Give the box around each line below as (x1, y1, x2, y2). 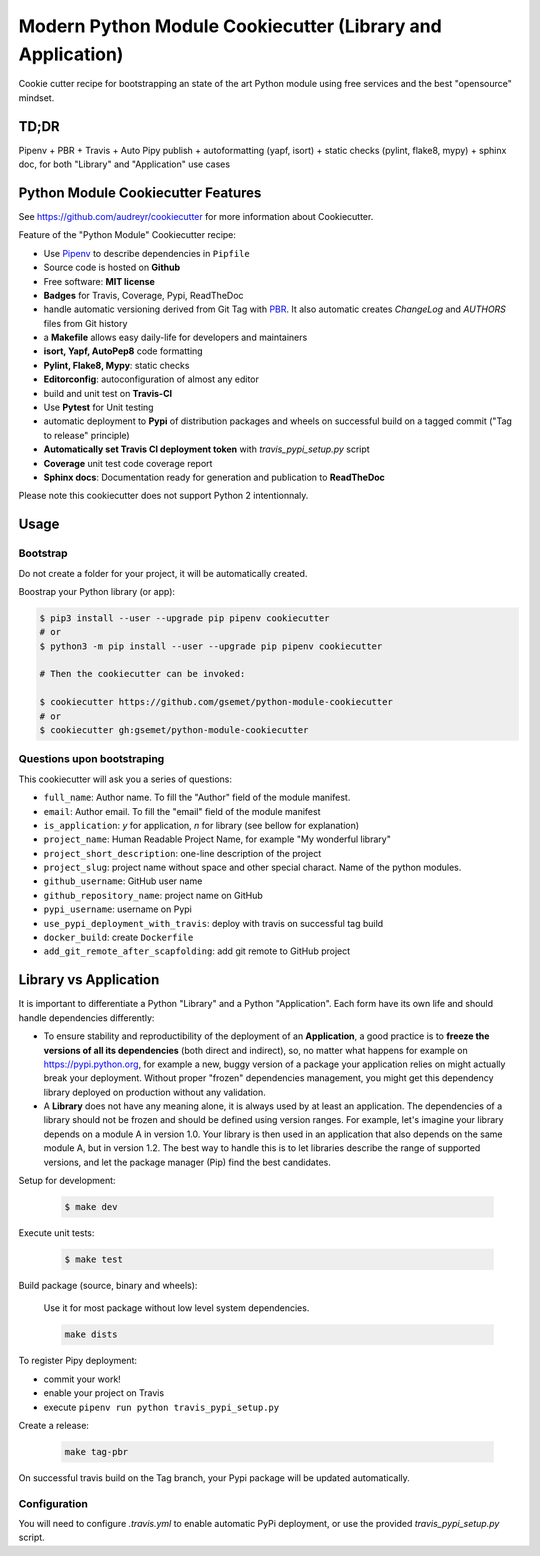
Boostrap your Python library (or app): (18, 585, 175, 597)
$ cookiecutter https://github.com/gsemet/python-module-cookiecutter (39, 696, 394, 708)
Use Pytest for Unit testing (43, 401, 154, 414)
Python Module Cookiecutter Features (18, 184, 262, 201)
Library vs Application (18, 971, 160, 989)
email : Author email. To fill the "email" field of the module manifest (43, 805, 321, 817)
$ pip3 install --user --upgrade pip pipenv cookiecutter (39, 612, 330, 624)
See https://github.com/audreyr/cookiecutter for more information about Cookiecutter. (18, 210, 374, 222)
